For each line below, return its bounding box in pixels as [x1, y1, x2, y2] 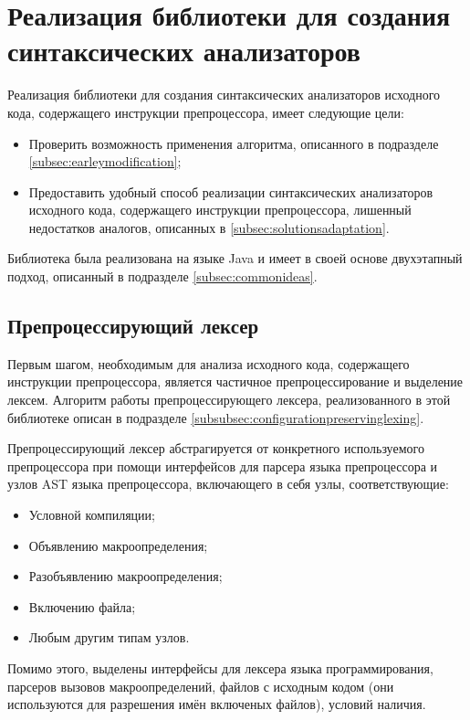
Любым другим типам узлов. [28, 628, 190, 647]
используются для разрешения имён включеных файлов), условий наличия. [7, 694, 426, 714]
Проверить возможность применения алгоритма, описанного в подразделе [28, 133, 439, 153]
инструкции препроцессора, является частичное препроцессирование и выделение [7, 372, 464, 391]
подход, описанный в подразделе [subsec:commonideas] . [7, 267, 318, 286]
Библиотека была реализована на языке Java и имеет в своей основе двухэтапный [7, 249, 463, 268]
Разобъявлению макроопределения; [28, 566, 223, 586]
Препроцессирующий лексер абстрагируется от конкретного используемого [7, 439, 424, 458]
